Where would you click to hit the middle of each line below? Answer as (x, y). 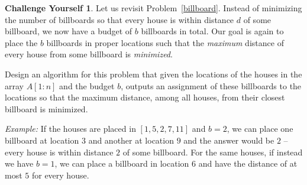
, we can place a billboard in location (122, 163)
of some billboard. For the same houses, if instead (213, 152)
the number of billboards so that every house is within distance (119, 19)
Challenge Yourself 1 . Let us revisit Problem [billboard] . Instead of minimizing (153, 8)
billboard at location (42, 140)
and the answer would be (229, 140)
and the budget (87, 85)
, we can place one (260, 129)
